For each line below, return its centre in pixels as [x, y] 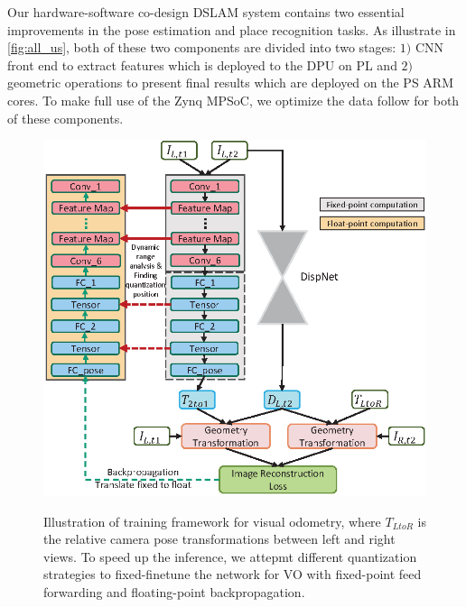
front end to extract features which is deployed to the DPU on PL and [202, 64]
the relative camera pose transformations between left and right [219, 539]
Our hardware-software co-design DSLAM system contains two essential [206, 12]
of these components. [65, 118]
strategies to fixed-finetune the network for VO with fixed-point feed [233, 574]
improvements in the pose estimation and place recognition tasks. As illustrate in [232, 29]
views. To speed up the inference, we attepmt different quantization [230, 556]
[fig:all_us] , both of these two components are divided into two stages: [202, 47]
